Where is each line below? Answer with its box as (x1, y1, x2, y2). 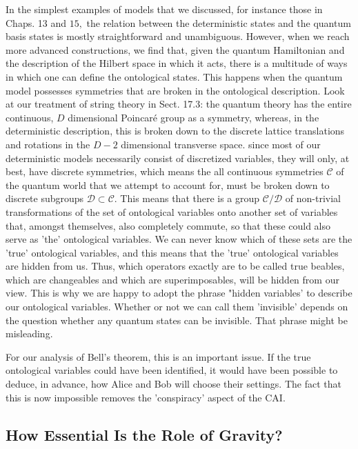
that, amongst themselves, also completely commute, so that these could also (6, 218, 331, 232)
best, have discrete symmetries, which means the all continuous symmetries (6, 164, 324, 179)
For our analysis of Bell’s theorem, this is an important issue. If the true (6, 349, 311, 363)
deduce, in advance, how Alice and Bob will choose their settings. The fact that (6, 377, 341, 391)
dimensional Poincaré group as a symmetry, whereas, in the (68, 110, 319, 124)
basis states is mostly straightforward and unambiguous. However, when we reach (6, 29, 350, 43)
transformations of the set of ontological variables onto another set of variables (6, 204, 338, 219)
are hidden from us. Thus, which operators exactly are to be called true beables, (6, 259, 345, 273)
